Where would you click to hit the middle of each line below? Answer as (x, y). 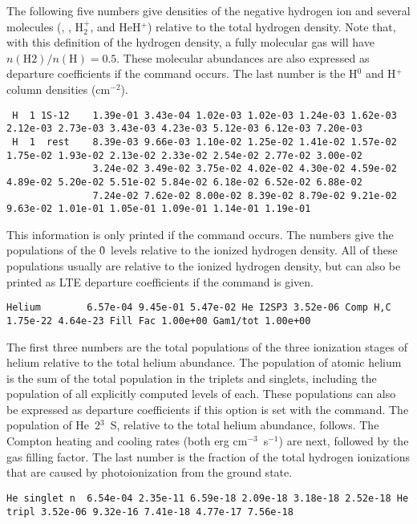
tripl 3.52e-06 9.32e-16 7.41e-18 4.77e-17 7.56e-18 (150, 512)
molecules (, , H (45, 26)
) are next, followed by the (344, 441)
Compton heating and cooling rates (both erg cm (127, 441)
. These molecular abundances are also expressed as (243, 57)
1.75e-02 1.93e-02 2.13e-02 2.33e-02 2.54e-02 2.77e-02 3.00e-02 (184, 155)
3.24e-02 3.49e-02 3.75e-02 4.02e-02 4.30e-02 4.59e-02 (245, 169)
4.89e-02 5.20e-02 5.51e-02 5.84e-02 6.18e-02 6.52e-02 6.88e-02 (184, 182)
